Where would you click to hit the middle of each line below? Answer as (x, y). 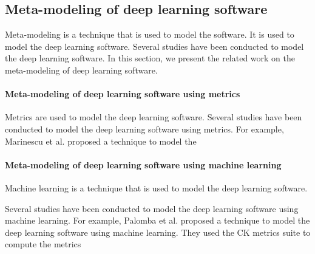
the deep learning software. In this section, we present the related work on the (150, 58)
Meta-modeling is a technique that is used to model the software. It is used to (150, 34)
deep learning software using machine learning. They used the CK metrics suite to (158, 232)
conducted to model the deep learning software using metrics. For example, (144, 129)
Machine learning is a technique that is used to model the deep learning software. (156, 187)
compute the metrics (43, 244)
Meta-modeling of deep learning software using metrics (123, 94)
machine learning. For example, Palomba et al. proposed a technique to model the (157, 220)
